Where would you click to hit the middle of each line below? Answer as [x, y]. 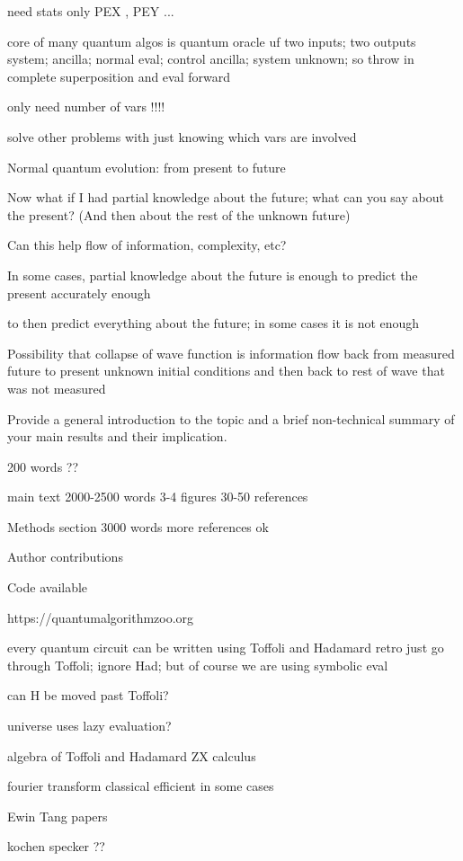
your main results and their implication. [117, 436]
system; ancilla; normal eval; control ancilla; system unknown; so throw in [211, 59]
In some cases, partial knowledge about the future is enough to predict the [213, 275]
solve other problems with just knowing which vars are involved [182, 136]
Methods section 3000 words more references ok [138, 526]
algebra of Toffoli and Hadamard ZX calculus [132, 755]
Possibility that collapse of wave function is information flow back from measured [231, 353]
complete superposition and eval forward [119, 76]
